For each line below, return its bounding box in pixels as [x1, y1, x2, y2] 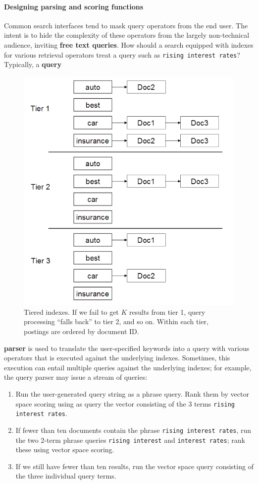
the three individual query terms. [15, 471, 116, 481]
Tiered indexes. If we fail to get [24, 306, 119, 317]
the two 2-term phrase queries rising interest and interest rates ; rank [15, 434, 245, 445]
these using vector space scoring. [15, 444, 114, 455]
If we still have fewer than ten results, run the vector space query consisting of [15, 461, 254, 471]
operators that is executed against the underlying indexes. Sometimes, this [4, 352, 230, 363]
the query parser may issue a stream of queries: [4, 372, 148, 382]
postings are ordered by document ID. [24, 326, 139, 337]
